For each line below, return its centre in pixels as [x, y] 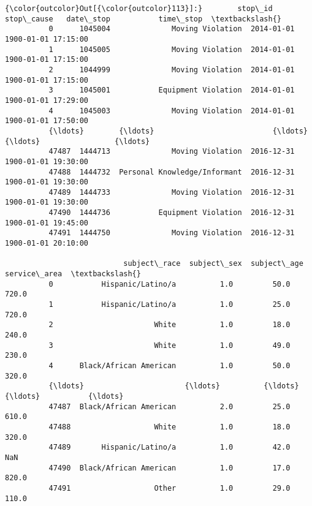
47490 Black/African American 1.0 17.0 [169, 468]
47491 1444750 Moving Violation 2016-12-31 [172, 233]
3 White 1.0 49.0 [169, 345]
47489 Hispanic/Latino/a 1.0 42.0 [169, 447]
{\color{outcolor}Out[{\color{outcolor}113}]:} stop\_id [139, 9]
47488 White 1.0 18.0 [169, 427]
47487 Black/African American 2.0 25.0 [169, 406]
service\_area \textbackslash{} [73, 274]
